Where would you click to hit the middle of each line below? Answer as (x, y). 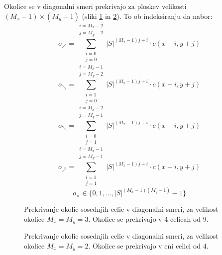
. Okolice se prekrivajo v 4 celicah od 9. (148, 218)
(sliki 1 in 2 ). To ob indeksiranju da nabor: (147, 16)
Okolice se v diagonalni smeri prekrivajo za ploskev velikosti (95, 6)
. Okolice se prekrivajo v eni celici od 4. (148, 245)
